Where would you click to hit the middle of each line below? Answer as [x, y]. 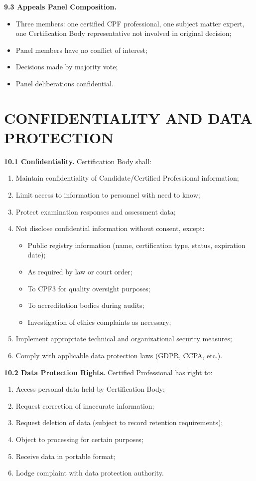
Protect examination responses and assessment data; [96, 211]
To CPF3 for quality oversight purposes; [89, 288]
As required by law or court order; [80, 272]
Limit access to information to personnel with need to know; [108, 195]
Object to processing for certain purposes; [79, 439]
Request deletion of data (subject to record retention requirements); [119, 422]
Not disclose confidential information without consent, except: [110, 228]
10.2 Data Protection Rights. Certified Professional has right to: [108, 372]
